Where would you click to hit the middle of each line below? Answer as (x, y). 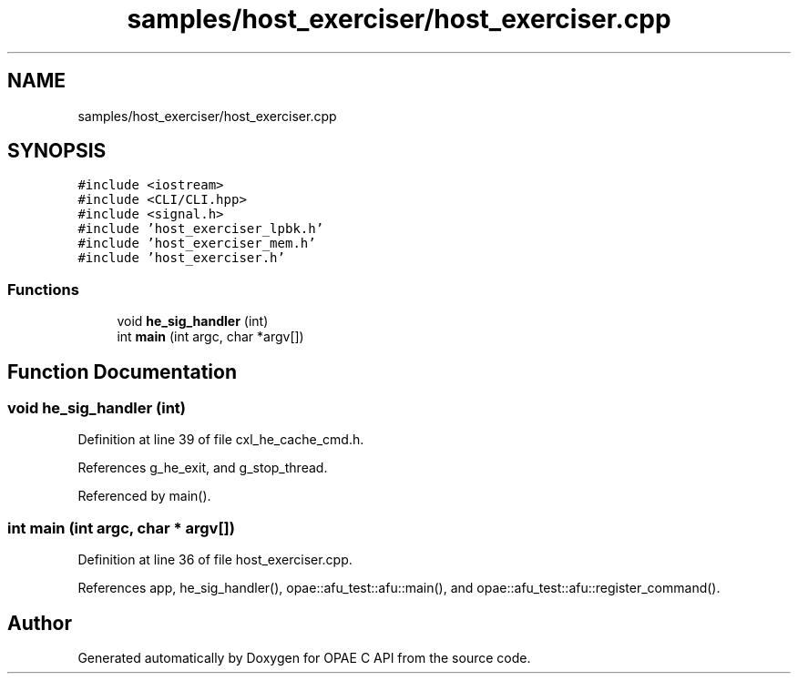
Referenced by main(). (144, 496)
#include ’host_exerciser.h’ (181, 258)
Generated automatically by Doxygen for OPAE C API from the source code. (304, 658)
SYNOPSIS (57, 151)
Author (40, 623)
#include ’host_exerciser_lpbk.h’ (201, 229)
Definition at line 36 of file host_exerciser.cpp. (215, 560)
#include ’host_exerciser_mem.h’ (197, 244)
